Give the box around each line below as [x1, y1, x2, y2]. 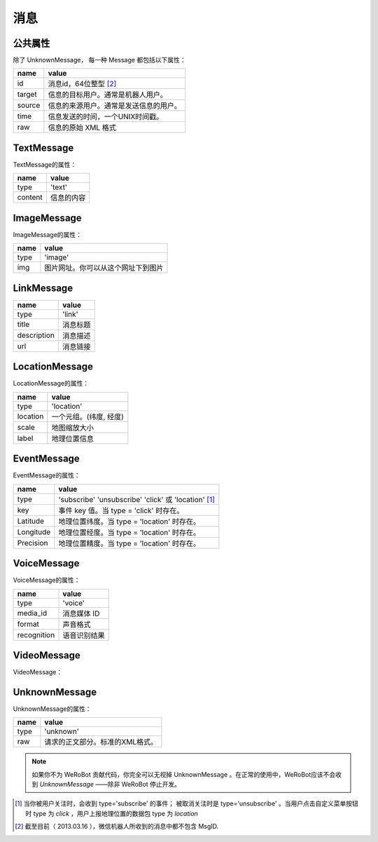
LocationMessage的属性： [13, 379, 90, 388]
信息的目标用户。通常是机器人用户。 [48, 90, 167, 100]
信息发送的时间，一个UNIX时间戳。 [48, 112, 164, 122]
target [17, 90, 38, 100]
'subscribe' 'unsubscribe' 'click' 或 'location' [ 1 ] [58, 494, 215, 504]
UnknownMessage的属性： [13, 705, 92, 713]
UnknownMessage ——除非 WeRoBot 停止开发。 [39, 780, 181, 789]
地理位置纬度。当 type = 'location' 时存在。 [58, 516, 201, 526]
